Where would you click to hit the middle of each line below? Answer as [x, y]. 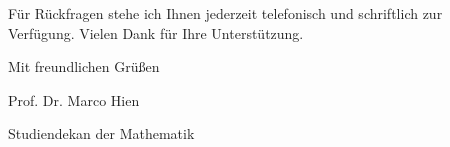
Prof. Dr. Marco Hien [74, 99]
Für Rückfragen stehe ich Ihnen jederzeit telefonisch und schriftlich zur [225, 13]
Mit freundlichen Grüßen [84, 66]
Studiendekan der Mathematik [101, 133]
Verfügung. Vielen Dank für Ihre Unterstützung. [156, 32]
